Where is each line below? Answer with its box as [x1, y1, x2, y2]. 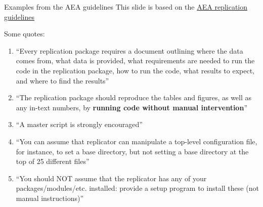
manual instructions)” [16, 192, 84, 203]
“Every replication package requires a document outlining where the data [16, 45, 243, 56]
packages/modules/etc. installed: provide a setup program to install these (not [16, 183, 259, 193]
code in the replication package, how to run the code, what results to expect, [16, 65, 254, 75]
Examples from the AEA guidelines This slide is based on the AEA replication [4, 2, 248, 12]
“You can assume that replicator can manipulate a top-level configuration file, [16, 136, 257, 146]
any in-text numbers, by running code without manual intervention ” [16, 102, 247, 112]
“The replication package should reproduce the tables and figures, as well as [16, 92, 252, 103]
